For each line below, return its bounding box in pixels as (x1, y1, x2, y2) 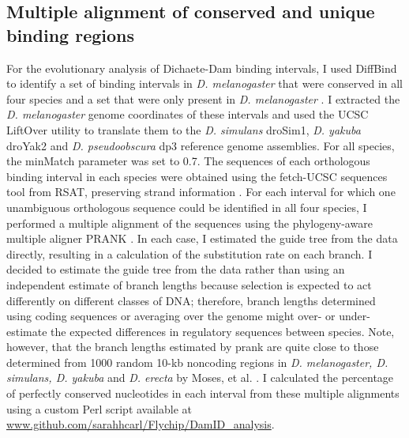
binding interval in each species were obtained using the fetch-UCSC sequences (6, 168, 388, 184)
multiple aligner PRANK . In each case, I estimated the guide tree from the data (6, 230, 398, 247)
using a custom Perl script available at (6, 400, 192, 417)
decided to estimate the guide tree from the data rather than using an (6, 261, 345, 278)
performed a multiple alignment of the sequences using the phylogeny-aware (6, 214, 373, 231)
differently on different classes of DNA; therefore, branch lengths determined (6, 292, 376, 308)
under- (339, 308, 370, 324)
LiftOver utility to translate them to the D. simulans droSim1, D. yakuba (6, 121, 361, 138)
